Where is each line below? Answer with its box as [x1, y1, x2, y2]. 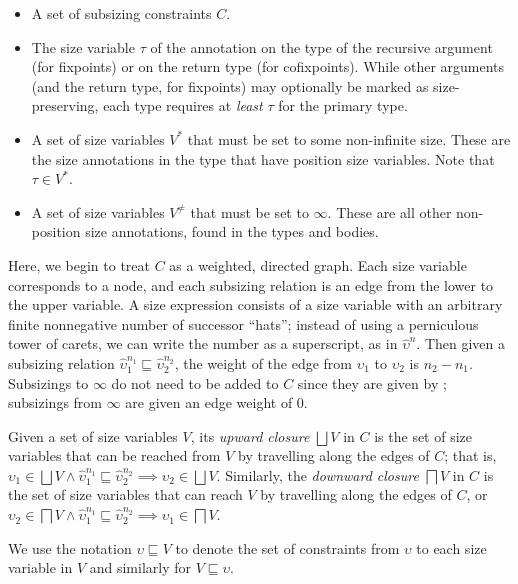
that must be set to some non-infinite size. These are [187, 128, 511, 149]
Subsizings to [8, 372, 89, 393]
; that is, [444, 445, 497, 466]
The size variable [31, 36, 135, 57]
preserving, [31, 95, 99, 116]
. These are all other [327, 201, 452, 222]
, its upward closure [190, 425, 310, 446]
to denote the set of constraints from [175, 537, 400, 558]
